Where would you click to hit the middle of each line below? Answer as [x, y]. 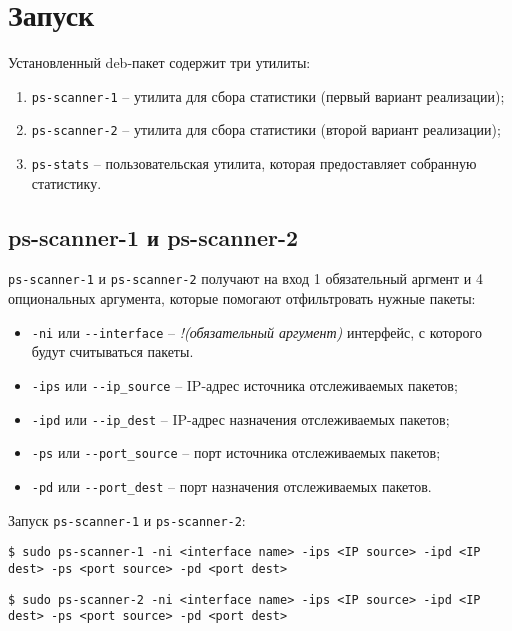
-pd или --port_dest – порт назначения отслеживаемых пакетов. [231, 485]
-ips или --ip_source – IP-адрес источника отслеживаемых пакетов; [244, 384]
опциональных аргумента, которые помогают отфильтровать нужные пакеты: [242, 298]
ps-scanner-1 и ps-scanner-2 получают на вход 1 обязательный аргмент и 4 [246, 278]
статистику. [66, 182]
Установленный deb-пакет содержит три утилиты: [159, 62]
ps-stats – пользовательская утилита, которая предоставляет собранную [254, 163]
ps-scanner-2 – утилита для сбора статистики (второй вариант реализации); [266, 129]
